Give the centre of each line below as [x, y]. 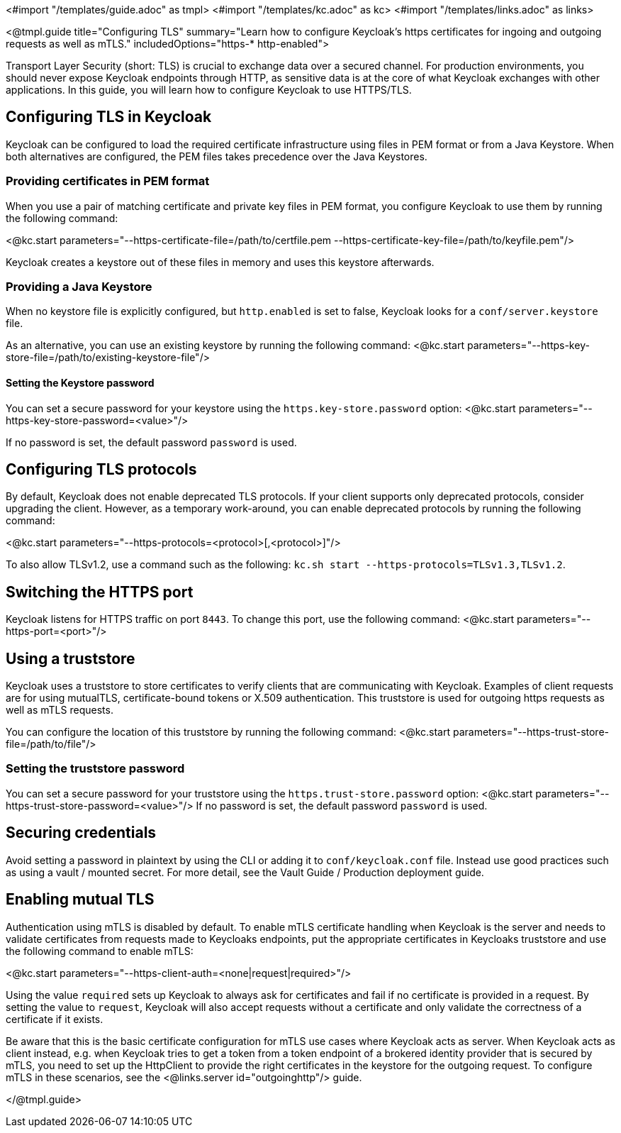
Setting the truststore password [95, 769]
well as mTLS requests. [60, 710]
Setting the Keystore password [80, 382]
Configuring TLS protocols [101, 469]
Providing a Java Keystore [79, 286]
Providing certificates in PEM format [108, 181]
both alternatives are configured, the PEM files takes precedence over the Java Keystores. [217, 156]
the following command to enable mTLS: [100, 951]
